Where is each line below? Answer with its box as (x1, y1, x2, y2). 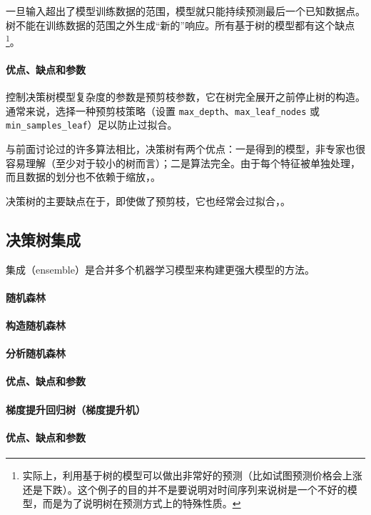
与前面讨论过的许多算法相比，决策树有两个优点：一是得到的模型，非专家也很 (6, 141, 365, 156)
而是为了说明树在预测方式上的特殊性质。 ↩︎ (42, 496, 241, 511)
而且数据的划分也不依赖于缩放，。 (6, 169, 161, 184)
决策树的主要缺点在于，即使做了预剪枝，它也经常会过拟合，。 (6, 193, 290, 208)
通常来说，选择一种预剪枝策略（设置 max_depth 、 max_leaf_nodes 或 (6, 103, 320, 118)
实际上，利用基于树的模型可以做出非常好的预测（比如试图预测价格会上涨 (22, 468, 362, 483)
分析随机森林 (6, 346, 66, 361)
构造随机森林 (6, 318, 66, 333)
